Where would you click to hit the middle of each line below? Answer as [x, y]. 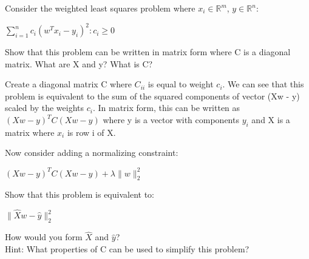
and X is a [271, 120]
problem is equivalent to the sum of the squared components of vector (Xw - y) [152, 96]
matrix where [30, 132]
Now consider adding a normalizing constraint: [92, 153]
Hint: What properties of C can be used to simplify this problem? [127, 248]
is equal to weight [181, 84]
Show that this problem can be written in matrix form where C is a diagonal [148, 52]
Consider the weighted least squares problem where [100, 8]
